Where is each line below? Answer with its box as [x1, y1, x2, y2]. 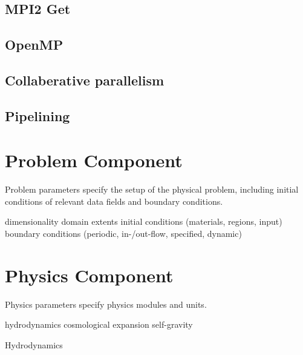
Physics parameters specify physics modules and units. [5, 297, 207, 310]
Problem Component [5, 148, 183, 173]
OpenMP [5, 35, 64, 54]
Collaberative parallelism [5, 70, 165, 89]
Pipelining [5, 106, 70, 125]
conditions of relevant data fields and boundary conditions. [5, 194, 223, 207]
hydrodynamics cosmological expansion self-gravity [5, 318, 193, 331]
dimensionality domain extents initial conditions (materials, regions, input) [5, 215, 282, 228]
